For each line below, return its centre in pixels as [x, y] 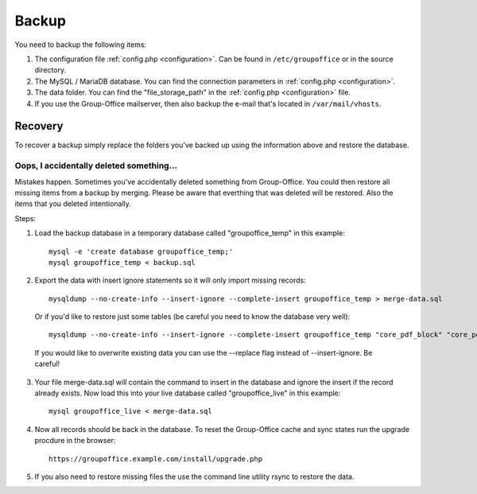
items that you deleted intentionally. [73, 204]
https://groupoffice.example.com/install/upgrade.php [155, 459]
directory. [50, 70]
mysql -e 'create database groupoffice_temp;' [141, 251]
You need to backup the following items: [81, 45]
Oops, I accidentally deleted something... [96, 165]
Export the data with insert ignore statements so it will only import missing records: [170, 280]
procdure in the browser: [75, 441]
